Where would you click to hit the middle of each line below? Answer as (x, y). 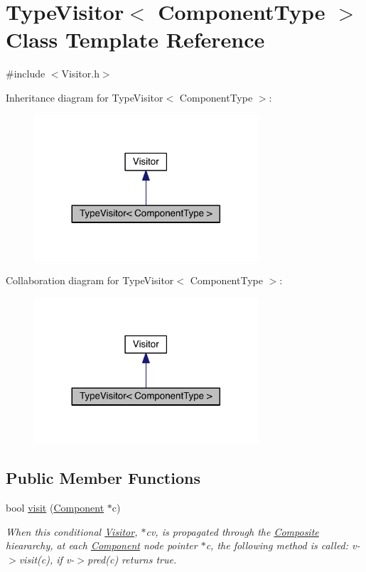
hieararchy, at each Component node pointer (102, 545)
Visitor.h (80, 74)
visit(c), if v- (47, 559)
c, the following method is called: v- (283, 545)
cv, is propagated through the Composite (232, 531)
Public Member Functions (103, 478)
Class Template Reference (135, 39)
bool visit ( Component (55, 508)
